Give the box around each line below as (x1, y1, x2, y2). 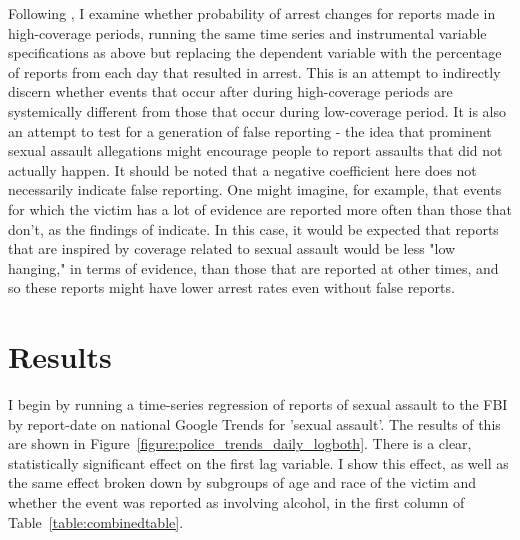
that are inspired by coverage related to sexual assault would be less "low (8, 238, 456, 259)
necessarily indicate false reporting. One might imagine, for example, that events (8, 179, 502, 200)
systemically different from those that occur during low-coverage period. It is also (8, 100, 506, 121)
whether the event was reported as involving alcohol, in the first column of (8, 492, 465, 512)
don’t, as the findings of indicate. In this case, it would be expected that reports (8, 218, 499, 239)
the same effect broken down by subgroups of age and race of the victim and (8, 472, 477, 493)
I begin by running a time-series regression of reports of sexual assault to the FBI (8, 394, 508, 415)
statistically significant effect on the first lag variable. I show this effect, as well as (8, 452, 509, 473)
